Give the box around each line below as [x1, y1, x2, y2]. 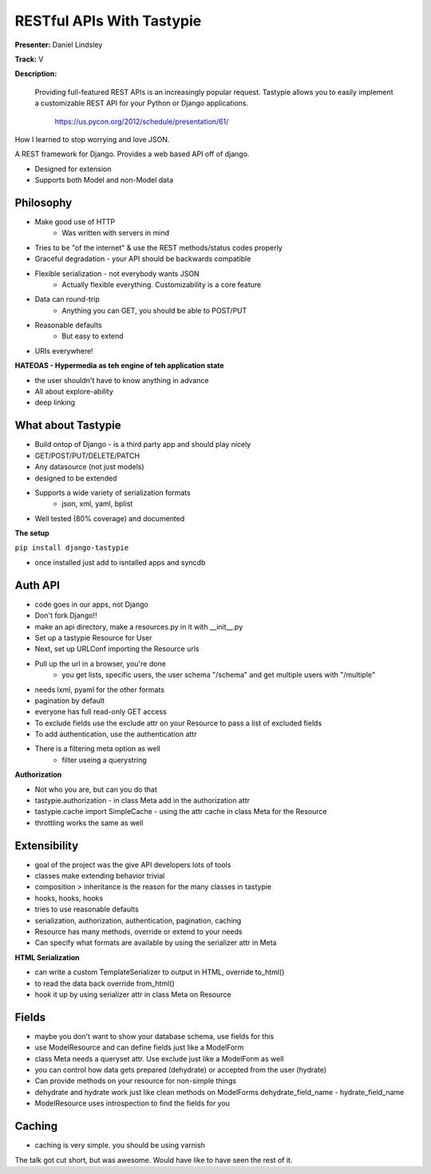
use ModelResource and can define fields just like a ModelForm [34, 1042, 244, 1053]
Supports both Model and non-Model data [34, 176, 173, 185]
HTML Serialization [14, 952, 80, 962]
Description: [14, 69, 57, 79]
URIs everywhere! [34, 346, 93, 355]
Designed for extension [34, 164, 112, 173]
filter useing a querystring [61, 755, 147, 765]
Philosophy [14, 196, 73, 209]
